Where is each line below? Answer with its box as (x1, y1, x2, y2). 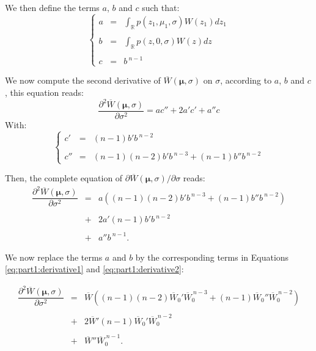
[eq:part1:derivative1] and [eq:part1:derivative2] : (5, 262, 184, 275)
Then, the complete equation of (5, 172, 123, 184)
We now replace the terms (5, 250, 103, 263)
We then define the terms (5, 1, 100, 13)
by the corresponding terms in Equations (135, 250, 289, 263)
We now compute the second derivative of (5, 74, 161, 87)
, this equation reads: (5, 85, 84, 98)
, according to (220, 74, 272, 87)
